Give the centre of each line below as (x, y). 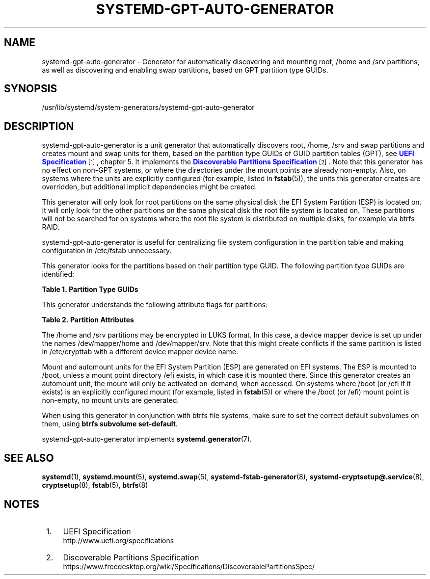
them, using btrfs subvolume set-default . (110, 424)
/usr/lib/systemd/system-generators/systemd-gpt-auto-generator (148, 107)
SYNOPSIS (31, 89)
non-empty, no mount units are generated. (110, 400)
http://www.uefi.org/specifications (119, 540)
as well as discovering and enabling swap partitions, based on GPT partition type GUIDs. (185, 70)
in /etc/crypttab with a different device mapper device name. (140, 352)
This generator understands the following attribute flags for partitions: (155, 305)
